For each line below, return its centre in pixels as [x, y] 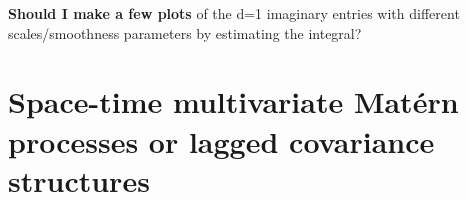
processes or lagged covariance [221, 140]
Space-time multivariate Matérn [233, 101]
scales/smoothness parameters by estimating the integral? [185, 32]
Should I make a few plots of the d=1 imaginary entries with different [234, 13]
